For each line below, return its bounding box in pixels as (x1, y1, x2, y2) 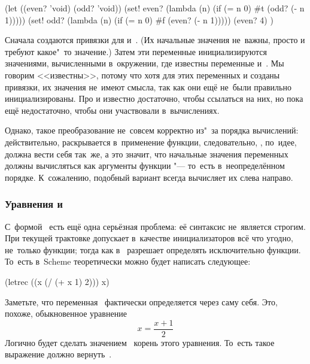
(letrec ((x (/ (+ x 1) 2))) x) (5, 275, 110, 287)
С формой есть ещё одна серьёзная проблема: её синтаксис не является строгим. (5, 220, 306, 232)
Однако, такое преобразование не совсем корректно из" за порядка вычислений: (5, 124, 299, 136)
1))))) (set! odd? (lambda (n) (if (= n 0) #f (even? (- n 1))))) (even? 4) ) (5, 13, 273, 26)
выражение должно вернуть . (5, 348, 112, 360)
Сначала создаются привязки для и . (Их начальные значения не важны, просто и (5, 34, 305, 46)
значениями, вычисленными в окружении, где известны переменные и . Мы (5, 57, 284, 69)
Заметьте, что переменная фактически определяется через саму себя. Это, (5, 295, 278, 308)
